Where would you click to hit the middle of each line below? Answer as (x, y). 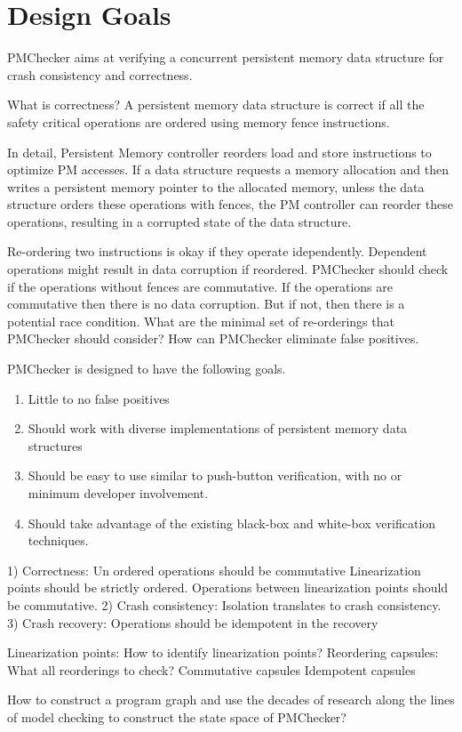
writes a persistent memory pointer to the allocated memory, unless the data (216, 186)
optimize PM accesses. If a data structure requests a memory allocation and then (228, 169)
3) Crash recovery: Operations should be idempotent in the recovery (193, 622)
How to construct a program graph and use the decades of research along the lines (231, 700)
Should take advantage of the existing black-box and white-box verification (232, 523)
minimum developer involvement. (118, 493)
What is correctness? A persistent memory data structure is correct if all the (216, 105)
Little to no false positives (99, 398)
